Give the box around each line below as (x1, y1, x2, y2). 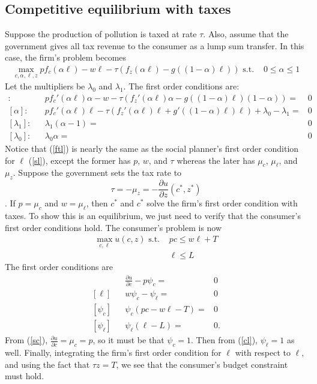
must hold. (5, 370, 44, 382)
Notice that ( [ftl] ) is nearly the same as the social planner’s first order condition (5, 142, 299, 154)
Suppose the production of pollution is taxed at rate (5, 28, 197, 40)
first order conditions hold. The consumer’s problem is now (5, 221, 222, 233)
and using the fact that (5, 358, 90, 370)
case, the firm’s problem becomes (5, 51, 127, 64)
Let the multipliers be (5, 80, 85, 92)
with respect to (235, 346, 291, 359)
